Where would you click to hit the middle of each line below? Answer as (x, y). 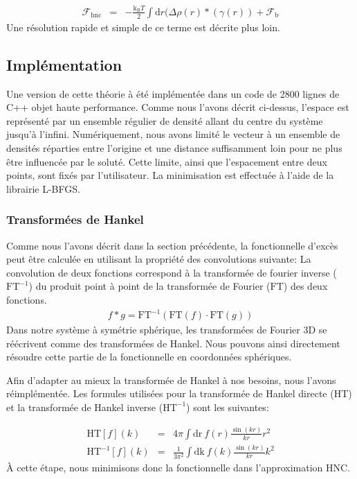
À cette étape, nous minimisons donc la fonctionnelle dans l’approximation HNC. (178, 467)
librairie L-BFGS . (43, 188)
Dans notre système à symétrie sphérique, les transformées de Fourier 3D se (167, 330)
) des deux (305, 286)
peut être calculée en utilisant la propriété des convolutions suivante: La (159, 259)
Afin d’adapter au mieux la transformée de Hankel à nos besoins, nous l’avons (171, 380)
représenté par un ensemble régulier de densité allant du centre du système (165, 120)
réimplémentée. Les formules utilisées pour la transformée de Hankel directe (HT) (179, 393)
